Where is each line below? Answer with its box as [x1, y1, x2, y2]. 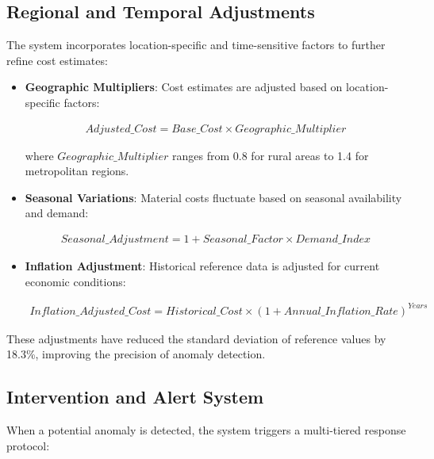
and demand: [25, 205, 89, 221]
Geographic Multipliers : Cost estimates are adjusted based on [25, 78, 343, 95]
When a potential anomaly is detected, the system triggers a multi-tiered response [6, 422, 406, 438]
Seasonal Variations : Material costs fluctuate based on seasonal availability [25, 189, 402, 205]
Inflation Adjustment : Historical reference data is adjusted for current [25, 258, 380, 274]
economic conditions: [25, 273, 126, 289]
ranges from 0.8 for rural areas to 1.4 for [172, 147, 369, 163]
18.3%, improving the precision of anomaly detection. [6, 346, 266, 362]
